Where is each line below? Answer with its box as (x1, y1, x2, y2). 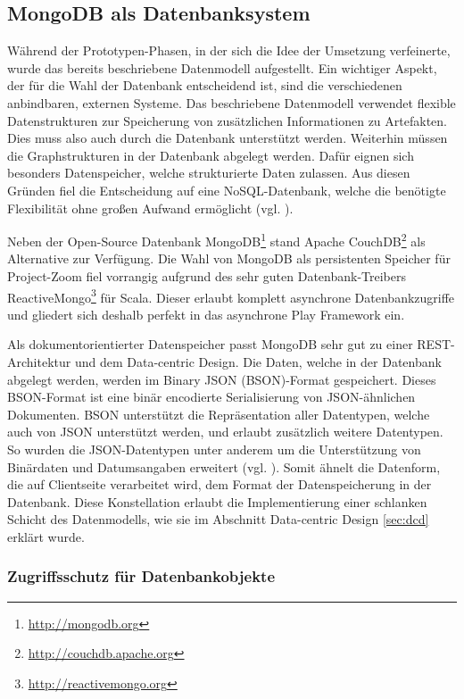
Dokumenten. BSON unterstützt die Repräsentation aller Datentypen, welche (7, 404, 430, 423)
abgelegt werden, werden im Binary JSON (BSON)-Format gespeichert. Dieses (7, 370, 436, 388)
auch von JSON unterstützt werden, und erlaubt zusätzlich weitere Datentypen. (7, 422, 443, 441)
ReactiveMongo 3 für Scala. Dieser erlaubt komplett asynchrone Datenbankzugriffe (7, 285, 455, 306)
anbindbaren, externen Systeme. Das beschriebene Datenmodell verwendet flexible (7, 93, 456, 112)
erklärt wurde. (7, 527, 85, 545)
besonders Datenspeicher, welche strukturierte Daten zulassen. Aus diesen (7, 163, 410, 182)
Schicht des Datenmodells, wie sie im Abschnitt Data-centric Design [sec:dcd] (7, 510, 429, 528)
